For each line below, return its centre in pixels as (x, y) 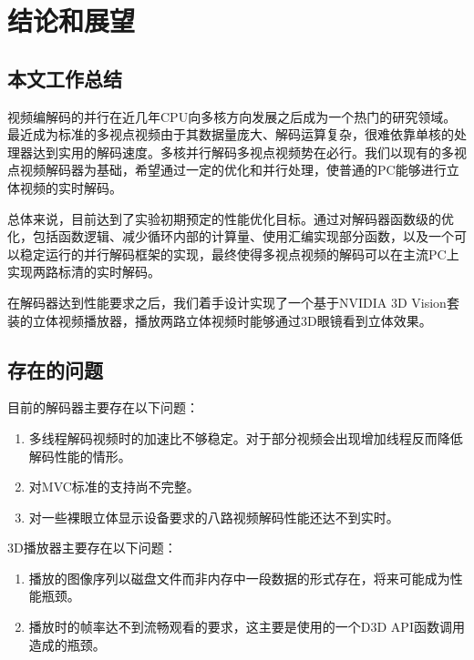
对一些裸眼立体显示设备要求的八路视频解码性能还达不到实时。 (214, 517)
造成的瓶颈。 (67, 644)
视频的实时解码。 (71, 187)
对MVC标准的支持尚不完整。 (114, 487)
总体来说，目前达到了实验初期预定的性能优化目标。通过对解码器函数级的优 (231, 218)
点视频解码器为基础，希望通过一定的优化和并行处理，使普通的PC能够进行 (227, 170)
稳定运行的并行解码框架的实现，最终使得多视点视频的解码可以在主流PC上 (239, 254)
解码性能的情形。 (80, 456)
